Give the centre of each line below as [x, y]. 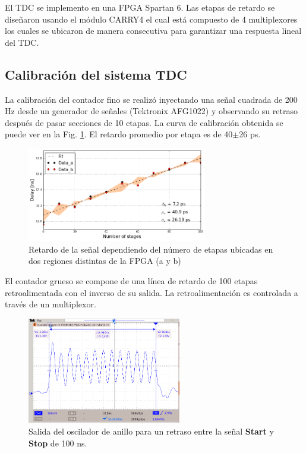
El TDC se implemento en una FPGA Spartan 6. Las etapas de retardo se [140, 7]
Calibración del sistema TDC [96, 74]
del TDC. [22, 42]
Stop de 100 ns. [58, 443]
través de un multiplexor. [51, 304]
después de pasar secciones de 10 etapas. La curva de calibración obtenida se [144, 122]
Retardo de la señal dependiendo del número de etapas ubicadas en [151, 249]
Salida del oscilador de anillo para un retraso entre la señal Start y [151, 431]
